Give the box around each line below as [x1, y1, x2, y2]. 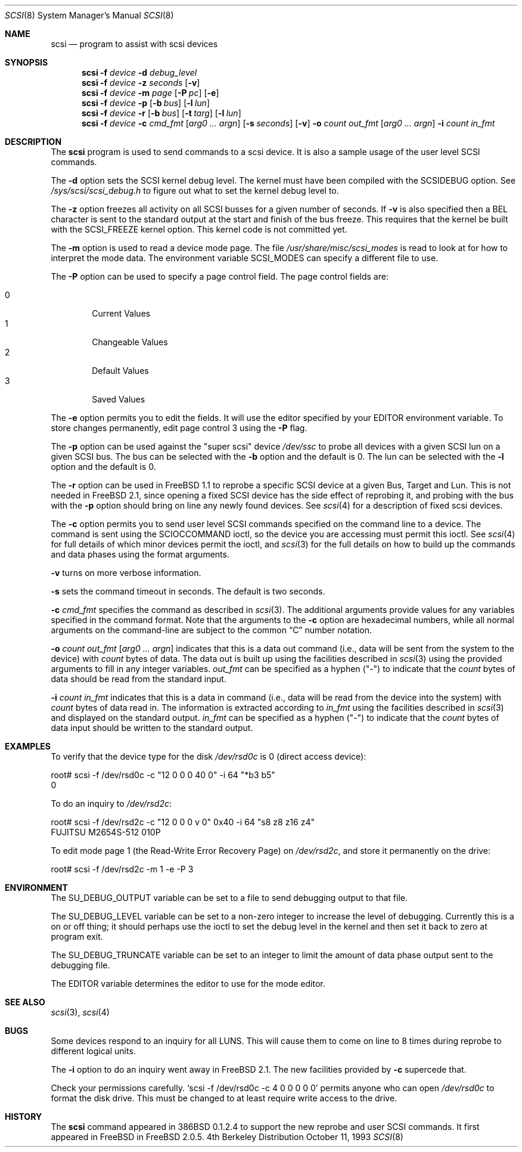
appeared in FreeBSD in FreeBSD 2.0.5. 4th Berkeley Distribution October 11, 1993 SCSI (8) [51, 1132, 403, 1142]
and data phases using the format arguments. [51, 549, 229, 559]
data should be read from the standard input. [51, 674, 226, 684]
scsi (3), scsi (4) [51, 1007, 110, 1017]
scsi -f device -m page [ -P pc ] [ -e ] [82, 88, 219, 98]
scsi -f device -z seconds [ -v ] [82, 78, 200, 88]
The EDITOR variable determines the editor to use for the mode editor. [51, 978, 325, 989]
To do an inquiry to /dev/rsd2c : [51, 798, 172, 809]
